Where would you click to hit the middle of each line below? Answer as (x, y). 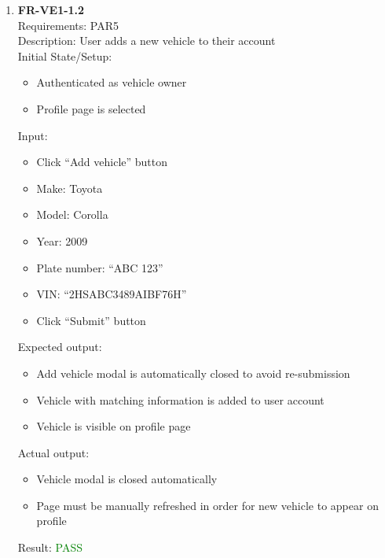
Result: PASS (50, 547)
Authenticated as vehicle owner (112, 82)
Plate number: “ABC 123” (100, 267)
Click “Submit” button (91, 320)
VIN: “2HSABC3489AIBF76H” (112, 294)
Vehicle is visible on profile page (114, 426)
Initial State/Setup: (65, 55)
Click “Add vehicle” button (102, 162)
